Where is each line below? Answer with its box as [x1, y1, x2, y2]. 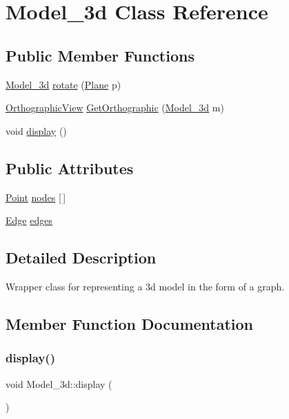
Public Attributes [6, 157, 134, 178]
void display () [6, 123, 67, 138]
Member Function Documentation [6, 313, 254, 334]
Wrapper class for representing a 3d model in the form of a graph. [6, 279, 285, 293]
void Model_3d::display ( [6, 376, 112, 391]
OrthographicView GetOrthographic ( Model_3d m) [6, 100, 224, 115]
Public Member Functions [6, 44, 195, 66]
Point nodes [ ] [6, 189, 66, 204]
